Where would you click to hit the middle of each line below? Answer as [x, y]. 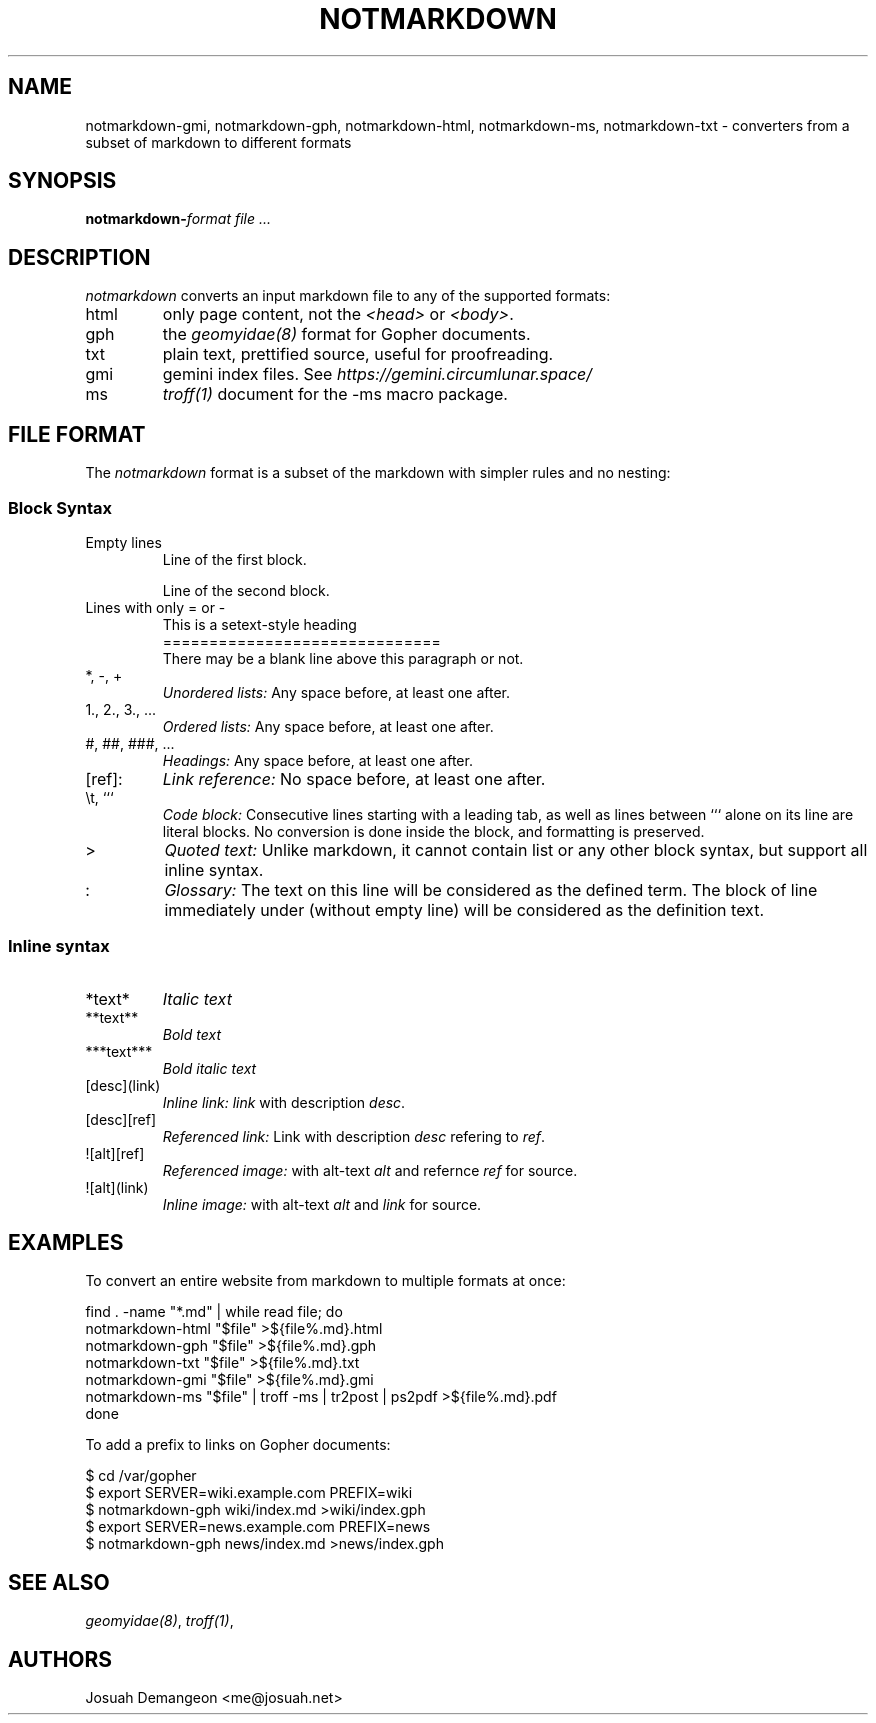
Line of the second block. [246, 590]
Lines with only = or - [155, 607]
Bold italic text [209, 1068]
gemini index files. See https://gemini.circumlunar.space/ [377, 374]
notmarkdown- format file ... [178, 219]
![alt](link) [117, 1187]
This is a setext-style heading [259, 624]
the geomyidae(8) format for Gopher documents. [346, 334]
